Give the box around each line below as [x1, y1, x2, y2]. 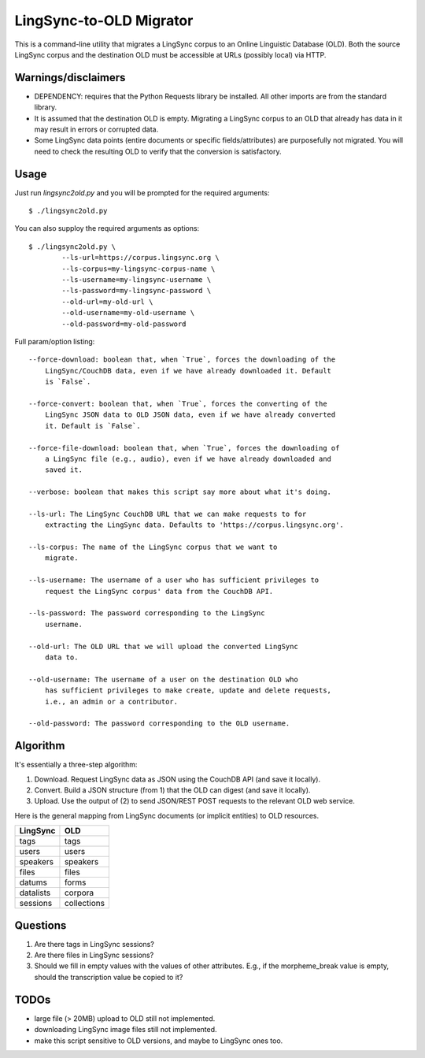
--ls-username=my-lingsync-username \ [61, 276, 212, 284]
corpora [64, 887, 94, 898]
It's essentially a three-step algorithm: [14, 760, 138, 770]
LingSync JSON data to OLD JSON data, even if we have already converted [44, 410, 336, 419]
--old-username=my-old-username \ [61, 308, 195, 317]
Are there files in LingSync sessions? [34, 950, 154, 960]
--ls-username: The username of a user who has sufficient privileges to [28, 576, 320, 585]
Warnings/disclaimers [14, 71, 126, 84]
